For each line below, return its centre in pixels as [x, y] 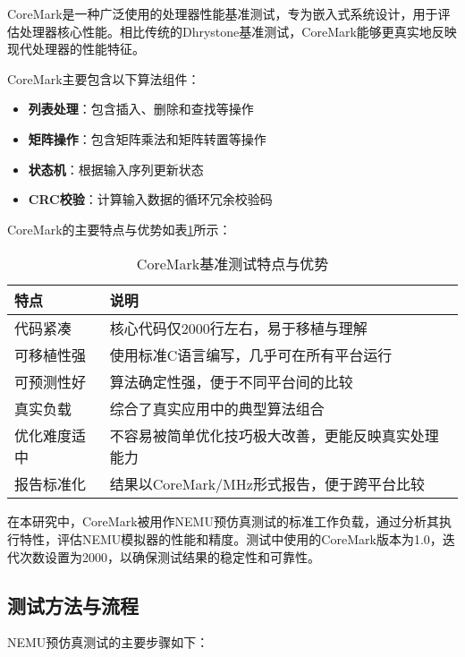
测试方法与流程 [73, 605]
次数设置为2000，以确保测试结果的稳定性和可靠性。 [169, 556]
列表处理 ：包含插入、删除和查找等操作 [141, 109]
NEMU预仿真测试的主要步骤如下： [108, 642]
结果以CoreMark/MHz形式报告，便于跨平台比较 [267, 484]
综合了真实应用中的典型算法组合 [217, 409]
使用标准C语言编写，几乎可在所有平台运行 [251, 355]
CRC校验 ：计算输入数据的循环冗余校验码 [150, 199]
